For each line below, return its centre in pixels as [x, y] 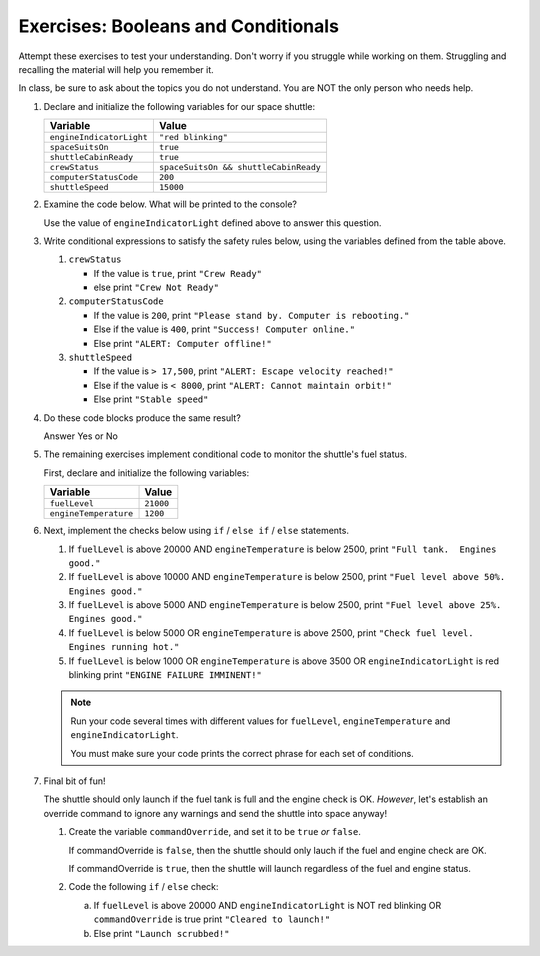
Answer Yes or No [81, 436]
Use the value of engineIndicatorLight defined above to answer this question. [212, 222]
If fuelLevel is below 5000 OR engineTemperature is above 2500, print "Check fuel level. [271, 632]
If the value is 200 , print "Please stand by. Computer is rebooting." [251, 315]
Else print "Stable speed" [151, 399]
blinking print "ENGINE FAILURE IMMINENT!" [165, 675]
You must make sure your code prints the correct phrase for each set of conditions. [242, 753]
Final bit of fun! [74, 781]
